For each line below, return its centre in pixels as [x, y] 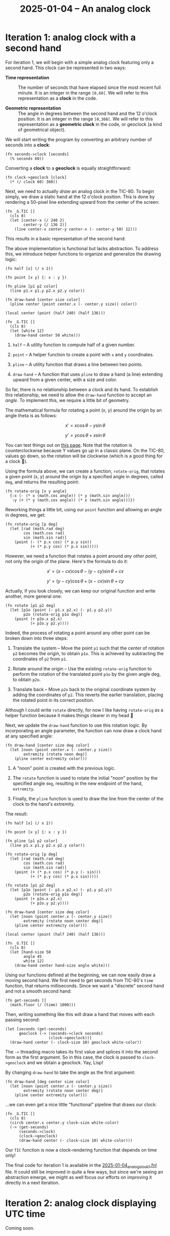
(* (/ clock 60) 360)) [34, 182]
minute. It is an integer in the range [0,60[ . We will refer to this [83, 92]
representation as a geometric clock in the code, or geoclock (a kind [90, 124]
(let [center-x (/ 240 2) [37, 220]
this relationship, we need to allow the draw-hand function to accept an [79, 395]
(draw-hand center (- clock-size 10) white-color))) [76, 1140]
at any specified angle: [29, 736]
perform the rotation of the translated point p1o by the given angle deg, [87, 674]
